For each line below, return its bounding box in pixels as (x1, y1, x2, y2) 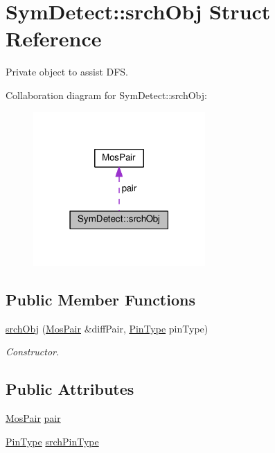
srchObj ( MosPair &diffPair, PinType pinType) (6, 321, 209, 335)
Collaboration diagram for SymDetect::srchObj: (6, 87, 207, 102)
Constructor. (6, 344, 60, 359)
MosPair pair (6, 411, 61, 425)
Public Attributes (6, 378, 134, 400)
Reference (6, 24, 102, 53)
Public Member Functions (6, 288, 195, 310)
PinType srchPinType (6, 434, 99, 448)
